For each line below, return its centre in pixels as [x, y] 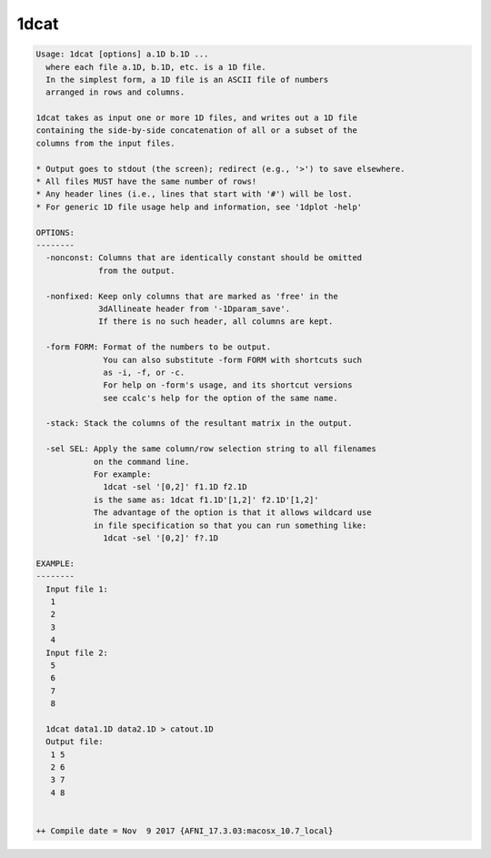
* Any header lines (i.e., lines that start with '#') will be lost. [194, 194]
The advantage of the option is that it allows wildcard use [232, 513]
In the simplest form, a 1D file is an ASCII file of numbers [187, 79]
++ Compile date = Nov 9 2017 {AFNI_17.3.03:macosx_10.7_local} [185, 831]
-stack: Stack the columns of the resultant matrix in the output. [199, 424]
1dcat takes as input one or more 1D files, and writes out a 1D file [197, 118]
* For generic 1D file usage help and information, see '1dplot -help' [199, 207]
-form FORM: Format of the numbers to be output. [159, 347]
